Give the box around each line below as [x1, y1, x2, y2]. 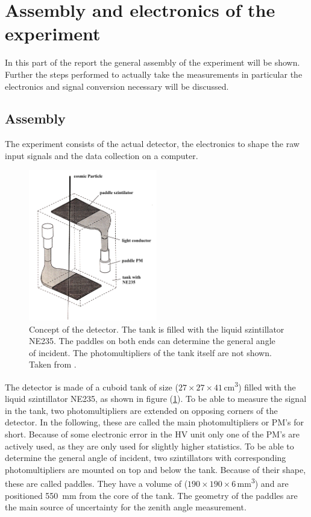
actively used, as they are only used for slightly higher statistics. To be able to [5, 439, 294, 452]
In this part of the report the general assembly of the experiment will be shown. [5, 56, 300, 69]
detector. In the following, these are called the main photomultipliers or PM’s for [5, 416, 304, 428]
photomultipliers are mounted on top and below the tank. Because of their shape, [5, 463, 306, 475]
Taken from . [29, 358, 77, 371]
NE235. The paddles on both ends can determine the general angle [29, 334, 275, 347]
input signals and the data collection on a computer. [5, 149, 198, 161]
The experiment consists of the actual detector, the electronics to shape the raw [5, 137, 300, 150]
